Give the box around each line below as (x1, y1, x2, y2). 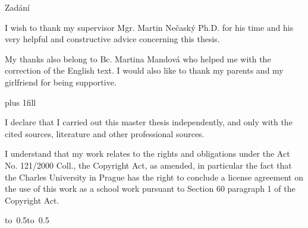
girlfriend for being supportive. (5, 75, 117, 88)
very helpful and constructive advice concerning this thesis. (5, 33, 220, 45)
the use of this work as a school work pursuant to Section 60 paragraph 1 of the (5, 182, 296, 195)
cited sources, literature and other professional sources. (5, 127, 205, 140)
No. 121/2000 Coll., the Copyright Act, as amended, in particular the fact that (5, 159, 292, 171)
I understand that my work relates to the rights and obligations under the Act (5, 147, 290, 160)
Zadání (5, 1, 30, 13)
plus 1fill (5, 96, 36, 108)
